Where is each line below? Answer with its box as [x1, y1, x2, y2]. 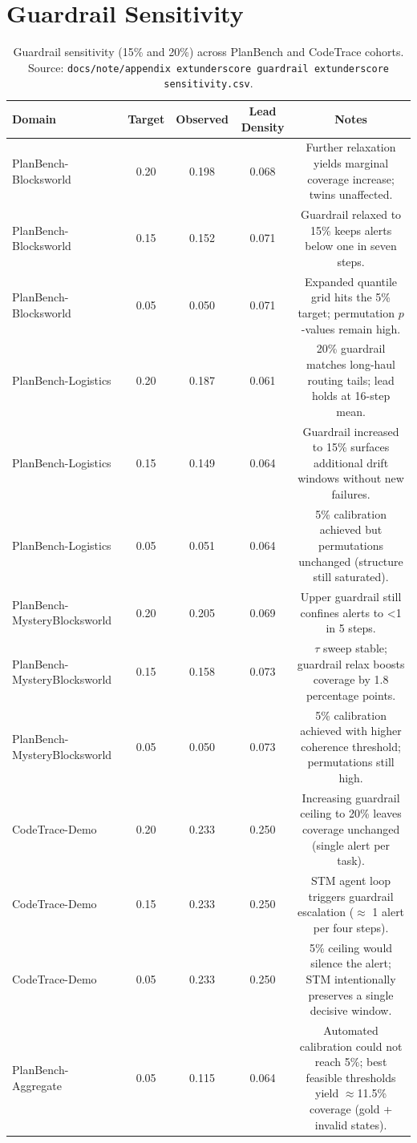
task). [337, 852, 365, 869]
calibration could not [299, 1037, 403, 1054]
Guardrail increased [302, 422, 399, 439]
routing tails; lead [307, 371, 395, 388]
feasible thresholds [306, 1068, 396, 1085]
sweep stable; [323, 640, 387, 656]
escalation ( [298, 903, 354, 920]
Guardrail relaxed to [301, 206, 402, 223]
